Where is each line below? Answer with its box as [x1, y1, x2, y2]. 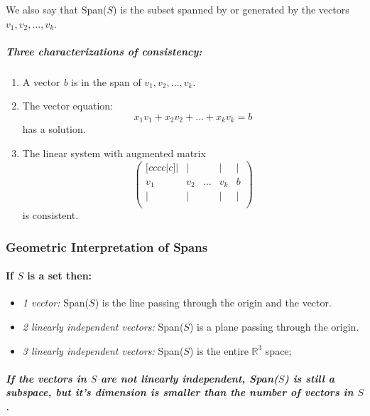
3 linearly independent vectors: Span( [22, 343, 184, 358]
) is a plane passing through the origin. [189, 319, 359, 334]
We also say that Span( [6, 2, 107, 16]
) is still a [284, 370, 335, 385]
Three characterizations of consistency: [6, 43, 202, 58]
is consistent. [22, 208, 79, 223]
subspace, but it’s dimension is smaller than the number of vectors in [6, 385, 354, 400]
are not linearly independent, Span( [101, 370, 278, 385]
